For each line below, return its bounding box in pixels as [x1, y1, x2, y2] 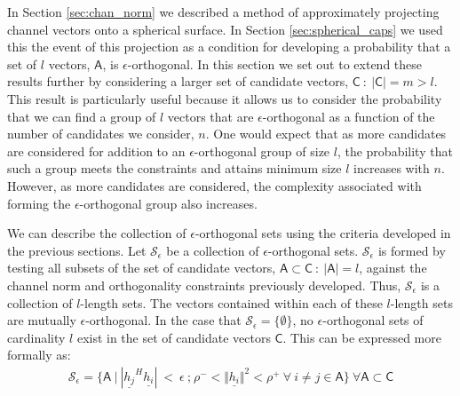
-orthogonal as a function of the [262, 107, 435, 125]
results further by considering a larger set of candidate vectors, [7, 72, 349, 91]
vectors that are [167, 107, 254, 125]
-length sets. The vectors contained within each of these [80, 293, 383, 312]
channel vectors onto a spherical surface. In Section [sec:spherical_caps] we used [7, 20, 443, 38]
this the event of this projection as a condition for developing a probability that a [7, 37, 451, 56]
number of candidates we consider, [7, 124, 194, 143]
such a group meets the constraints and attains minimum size [7, 159, 342, 178]
